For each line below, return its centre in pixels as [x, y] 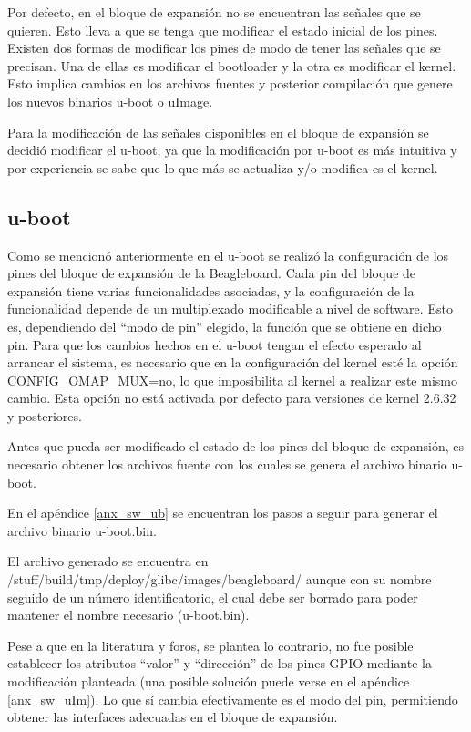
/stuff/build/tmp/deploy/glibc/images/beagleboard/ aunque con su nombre [220, 579]
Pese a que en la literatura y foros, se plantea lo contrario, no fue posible [210, 645]
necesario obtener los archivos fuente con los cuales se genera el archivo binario [227, 464]
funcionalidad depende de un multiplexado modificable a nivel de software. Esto [230, 309]
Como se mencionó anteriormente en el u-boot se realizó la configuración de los [228, 255]
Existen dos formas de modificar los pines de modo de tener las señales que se [224, 48]
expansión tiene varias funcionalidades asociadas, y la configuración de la [211, 290]
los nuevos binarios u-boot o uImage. [110, 101]
